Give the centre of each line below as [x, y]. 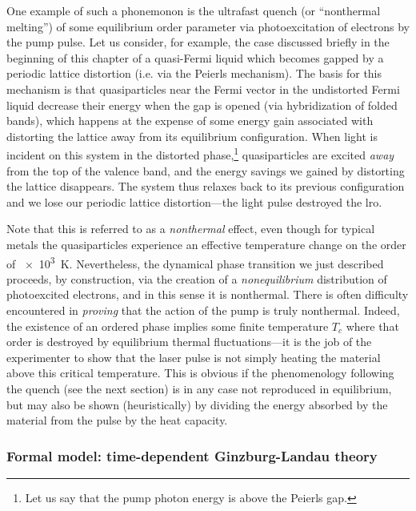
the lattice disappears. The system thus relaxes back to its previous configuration [206, 186]
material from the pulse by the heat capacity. [117, 420]
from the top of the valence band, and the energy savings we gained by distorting [206, 170]
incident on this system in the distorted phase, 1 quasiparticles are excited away [200, 153]
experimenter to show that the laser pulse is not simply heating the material [194, 357]
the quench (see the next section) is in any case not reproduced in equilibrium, [199, 388]
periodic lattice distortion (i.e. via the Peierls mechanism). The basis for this [194, 73]
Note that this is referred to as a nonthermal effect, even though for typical [191, 229]
